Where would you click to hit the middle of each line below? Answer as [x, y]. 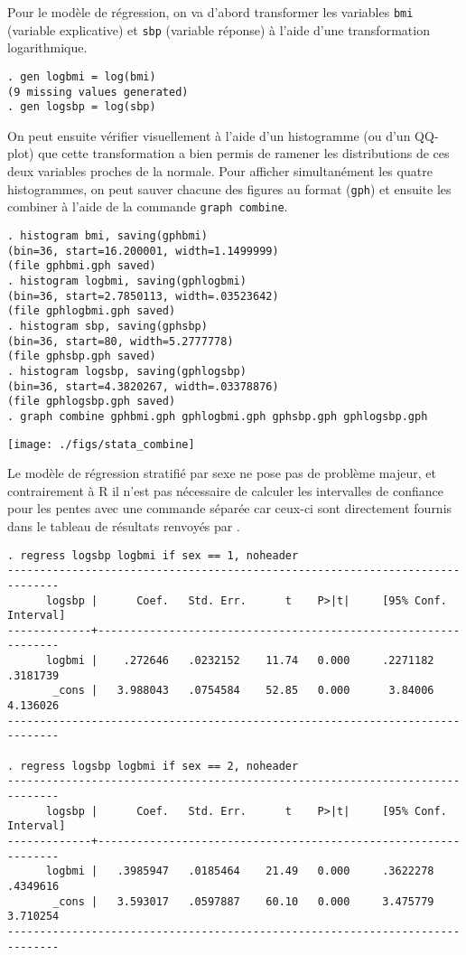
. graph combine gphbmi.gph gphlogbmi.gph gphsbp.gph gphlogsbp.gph [218, 416]
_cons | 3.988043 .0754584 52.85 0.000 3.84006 [243, 691]
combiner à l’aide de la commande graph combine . [148, 206]
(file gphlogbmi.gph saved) [92, 311]
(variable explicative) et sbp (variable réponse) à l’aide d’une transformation [219, 29]
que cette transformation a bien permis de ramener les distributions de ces [244, 153]
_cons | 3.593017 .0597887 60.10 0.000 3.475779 [243, 901]
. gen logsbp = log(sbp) [82, 107]
